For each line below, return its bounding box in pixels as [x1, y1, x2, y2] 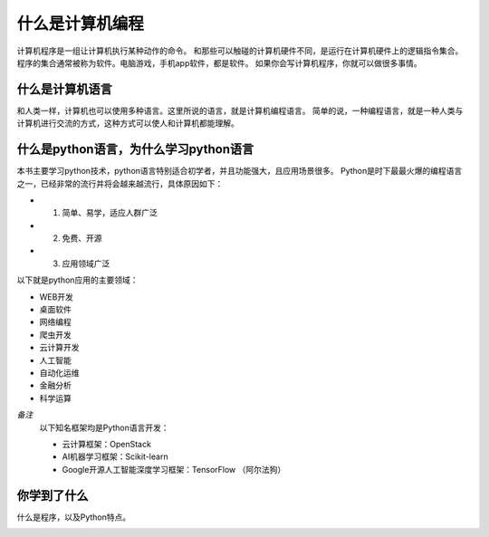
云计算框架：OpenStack [62, 438, 151, 449]
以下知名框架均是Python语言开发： [39, 422, 169, 433]
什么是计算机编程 [16, 14, 145, 34]
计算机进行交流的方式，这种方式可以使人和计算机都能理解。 [16, 118, 239, 129]
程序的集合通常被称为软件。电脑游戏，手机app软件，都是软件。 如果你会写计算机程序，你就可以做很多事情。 [16, 57, 422, 68]
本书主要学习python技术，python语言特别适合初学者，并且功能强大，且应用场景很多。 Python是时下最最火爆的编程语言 [16, 166, 463, 177]
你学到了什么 [16, 487, 89, 503]
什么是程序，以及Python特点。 [16, 512, 131, 523]
